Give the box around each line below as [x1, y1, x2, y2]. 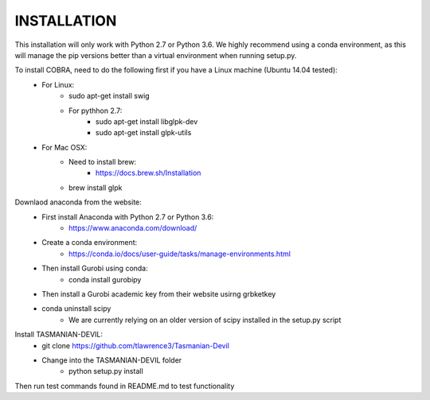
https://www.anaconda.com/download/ [68, 223, 197, 233]
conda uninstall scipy [41, 304, 111, 313]
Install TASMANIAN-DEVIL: [14, 330, 104, 340]
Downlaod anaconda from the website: [14, 197, 143, 207]
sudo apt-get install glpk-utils [96, 128, 192, 138]
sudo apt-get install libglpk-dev [96, 116, 198, 126]
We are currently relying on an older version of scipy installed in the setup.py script [68, 315, 342, 324]
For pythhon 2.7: [68, 106, 123, 115]
